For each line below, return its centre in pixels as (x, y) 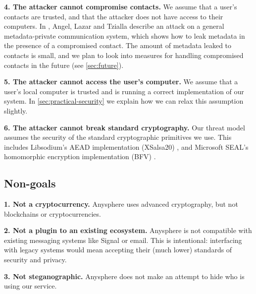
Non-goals (30, 183)
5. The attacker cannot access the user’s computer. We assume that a (121, 82)
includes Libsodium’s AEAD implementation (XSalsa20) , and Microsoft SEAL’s (126, 147)
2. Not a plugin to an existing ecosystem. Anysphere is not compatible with (128, 230)
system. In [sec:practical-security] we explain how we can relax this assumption (124, 101)
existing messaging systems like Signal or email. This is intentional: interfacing (123, 240)
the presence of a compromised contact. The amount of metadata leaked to (118, 45)
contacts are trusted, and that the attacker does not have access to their (114, 16)
